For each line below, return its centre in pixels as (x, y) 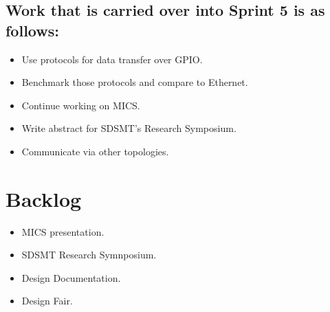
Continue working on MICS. (81, 105)
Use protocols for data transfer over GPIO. (112, 59)
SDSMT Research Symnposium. (89, 255)
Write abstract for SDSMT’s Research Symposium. (129, 128)
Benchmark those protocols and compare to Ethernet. (135, 82)
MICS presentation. (63, 231)
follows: (32, 30)
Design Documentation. (71, 277)
